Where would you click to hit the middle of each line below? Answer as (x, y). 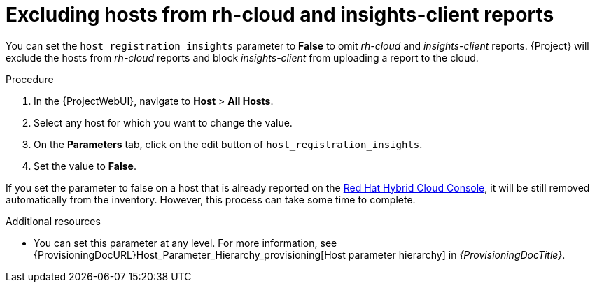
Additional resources (53, 221)
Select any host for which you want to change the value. (163, 122)
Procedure (30, 79)
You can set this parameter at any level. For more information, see (185, 243)
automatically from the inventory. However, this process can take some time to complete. (211, 199)
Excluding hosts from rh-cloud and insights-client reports (280, 15)
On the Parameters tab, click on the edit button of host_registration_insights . (228, 144)
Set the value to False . (85, 166)
